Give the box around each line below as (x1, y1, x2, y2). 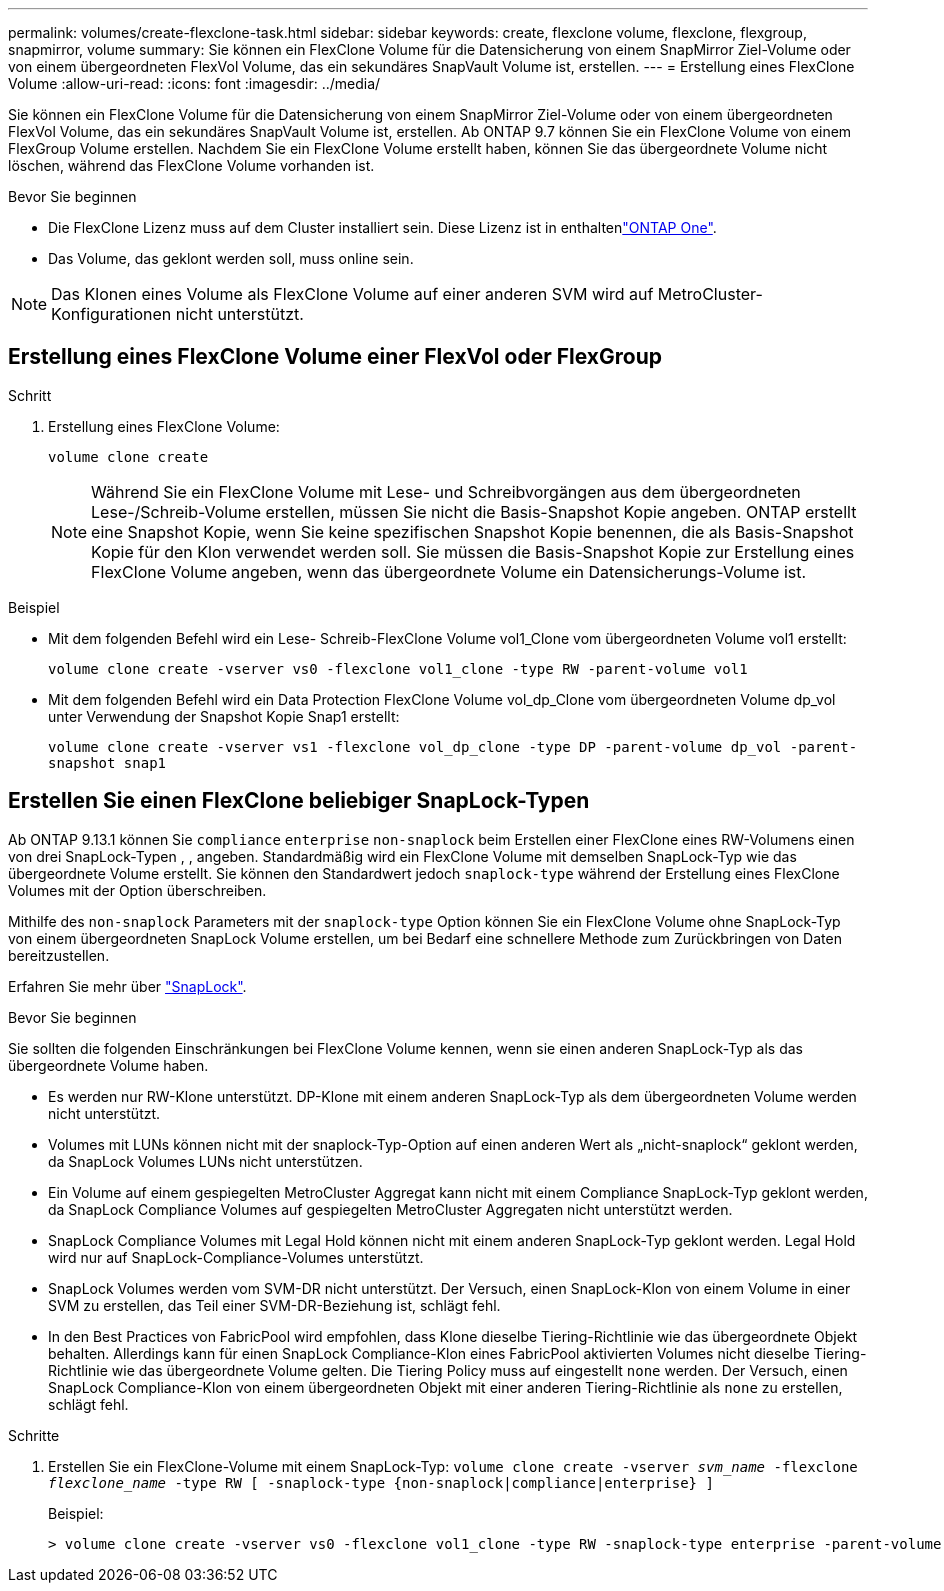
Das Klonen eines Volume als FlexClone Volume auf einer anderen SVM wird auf (51, 284, 654, 304)
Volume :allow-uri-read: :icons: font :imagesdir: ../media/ (8, 75, 381, 92)
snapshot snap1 (48, 754, 167, 771)
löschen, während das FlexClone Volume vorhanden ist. (8, 157, 375, 174)
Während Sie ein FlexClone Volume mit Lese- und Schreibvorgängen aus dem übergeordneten (91, 481, 801, 502)
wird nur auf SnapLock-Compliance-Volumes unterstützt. (48, 1248, 424, 1266)
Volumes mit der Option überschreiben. (8, 881, 267, 899)
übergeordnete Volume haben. (8, 1056, 209, 1074)
